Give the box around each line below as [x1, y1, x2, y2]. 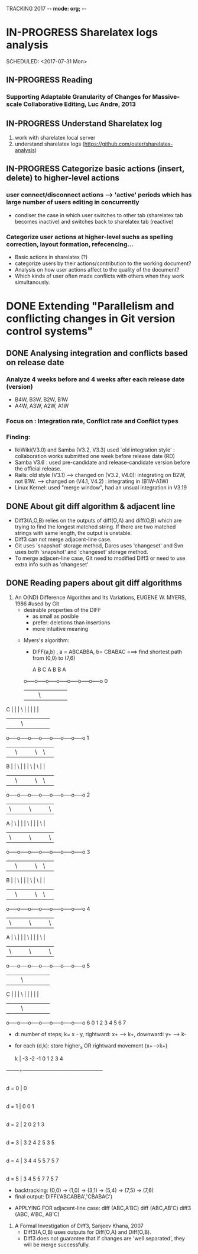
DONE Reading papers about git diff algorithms [6, 578, 182, 588]
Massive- [152, 93, 180, 101]
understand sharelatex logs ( [14, 140, 85, 147]
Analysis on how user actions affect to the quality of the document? [14, 266, 180, 273]
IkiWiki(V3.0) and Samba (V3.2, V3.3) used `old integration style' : [14, 446, 176, 453]
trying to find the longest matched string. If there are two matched [14, 523, 176, 530]
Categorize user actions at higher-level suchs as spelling [6, 233, 173, 241]
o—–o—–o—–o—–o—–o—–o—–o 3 [6, 848, 90, 855]
